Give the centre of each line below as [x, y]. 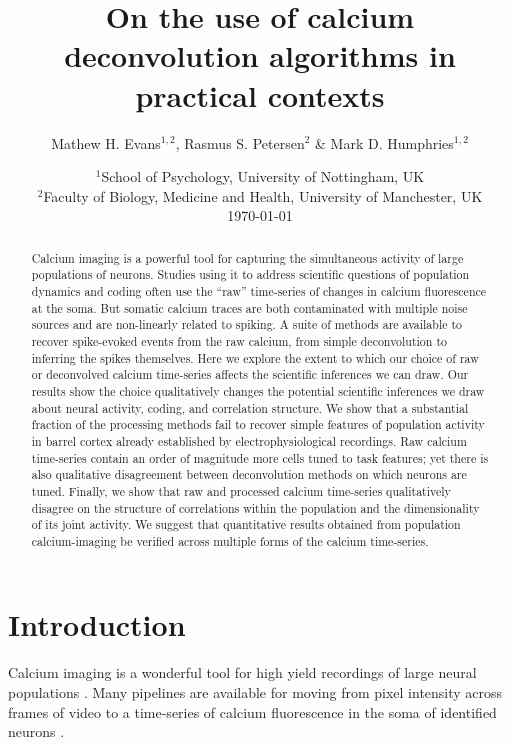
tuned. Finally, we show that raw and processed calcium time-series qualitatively [241, 490]
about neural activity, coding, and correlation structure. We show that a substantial [250, 407]
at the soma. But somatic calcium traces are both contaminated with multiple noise [249, 307]
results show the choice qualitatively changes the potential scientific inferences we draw [258, 390]
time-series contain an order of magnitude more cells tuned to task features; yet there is [260, 457]
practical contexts [260, 94]
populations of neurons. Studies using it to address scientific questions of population [250, 274]
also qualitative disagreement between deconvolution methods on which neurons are [249, 474]
